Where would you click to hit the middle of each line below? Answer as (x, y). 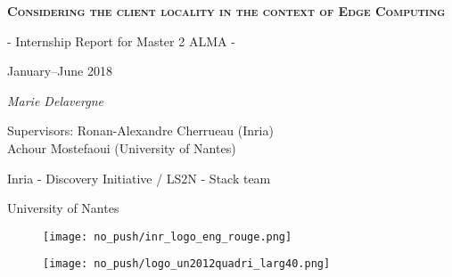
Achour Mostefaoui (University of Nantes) (122, 147)
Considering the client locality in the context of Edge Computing (226, 11)
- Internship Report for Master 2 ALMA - (121, 41)
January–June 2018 (60, 71)
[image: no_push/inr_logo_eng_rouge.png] (168, 236)
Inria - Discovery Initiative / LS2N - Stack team (139, 178)
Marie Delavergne (55, 100)
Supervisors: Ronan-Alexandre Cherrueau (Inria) (140, 130)
